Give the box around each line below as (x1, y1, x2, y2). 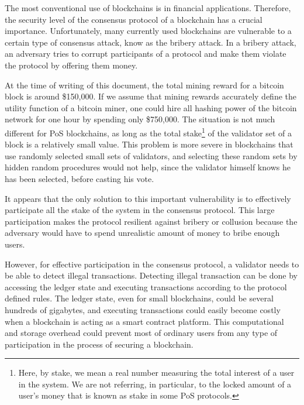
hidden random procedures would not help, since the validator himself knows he (5, 161, 291, 173)
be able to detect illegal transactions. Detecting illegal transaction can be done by (5, 269, 298, 282)
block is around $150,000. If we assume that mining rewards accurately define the (5, 90, 296, 102)
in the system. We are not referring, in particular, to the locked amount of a (18, 377, 292, 390)
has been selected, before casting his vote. (5, 172, 154, 184)
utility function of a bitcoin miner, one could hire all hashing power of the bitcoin (5, 101, 297, 114)
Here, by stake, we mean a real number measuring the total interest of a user (18, 366, 295, 379)
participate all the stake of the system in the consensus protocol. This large (5, 204, 275, 216)
